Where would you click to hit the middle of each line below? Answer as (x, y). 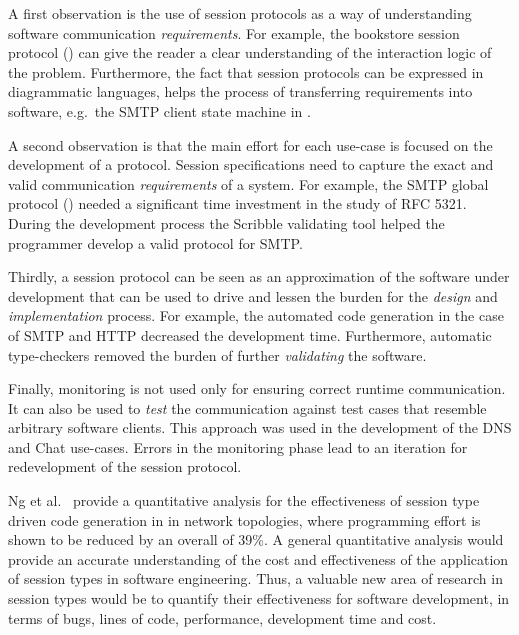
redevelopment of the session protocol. (125, 466)
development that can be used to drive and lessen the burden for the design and (253, 295)
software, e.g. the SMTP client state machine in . (159, 110)
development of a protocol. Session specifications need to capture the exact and (251, 164)
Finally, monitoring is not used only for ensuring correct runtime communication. (257, 388)
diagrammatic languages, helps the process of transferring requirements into (240, 91)
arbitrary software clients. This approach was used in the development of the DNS (260, 427)
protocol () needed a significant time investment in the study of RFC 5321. (237, 203)
